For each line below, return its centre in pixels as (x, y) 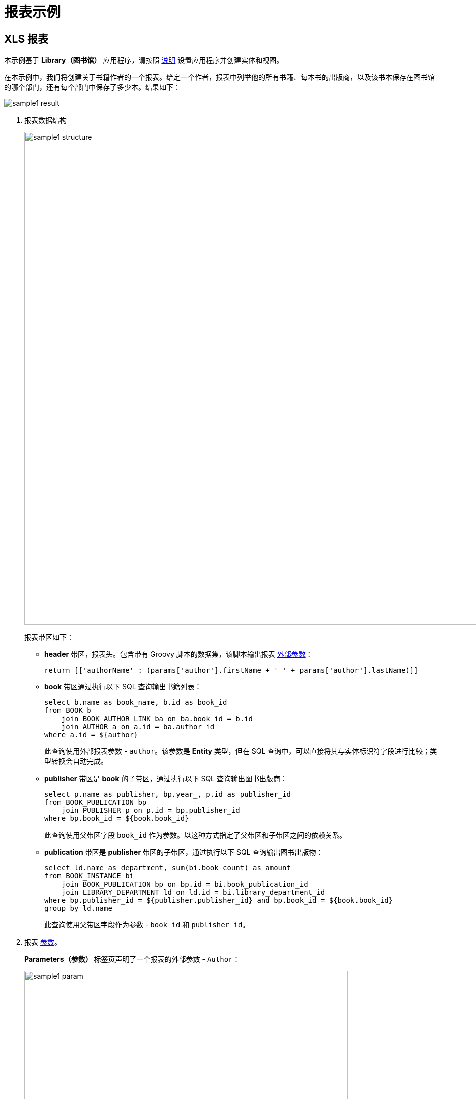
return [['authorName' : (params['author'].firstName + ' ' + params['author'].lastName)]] (231, 670)
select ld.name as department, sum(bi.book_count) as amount (168, 868)
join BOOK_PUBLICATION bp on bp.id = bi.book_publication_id (185, 884)
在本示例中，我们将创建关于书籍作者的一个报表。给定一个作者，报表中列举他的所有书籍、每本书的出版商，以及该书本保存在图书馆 (219, 77)
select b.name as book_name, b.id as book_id (136, 703)
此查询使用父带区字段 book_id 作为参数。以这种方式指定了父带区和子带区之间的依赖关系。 (195, 835)
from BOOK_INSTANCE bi (89, 876)
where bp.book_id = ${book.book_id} (117, 819)
